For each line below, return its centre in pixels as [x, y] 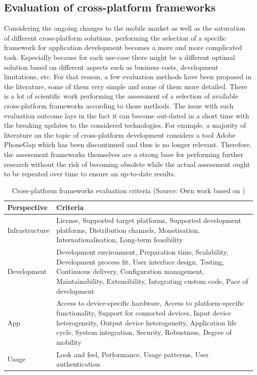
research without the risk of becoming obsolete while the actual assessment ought [127, 164]
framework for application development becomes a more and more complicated [123, 47]
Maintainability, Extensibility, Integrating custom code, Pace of [152, 281]
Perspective [28, 207]
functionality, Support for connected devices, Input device [144, 312]
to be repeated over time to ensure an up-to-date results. [90, 174]
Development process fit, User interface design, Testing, [140, 261]
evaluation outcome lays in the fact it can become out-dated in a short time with [127, 115]
